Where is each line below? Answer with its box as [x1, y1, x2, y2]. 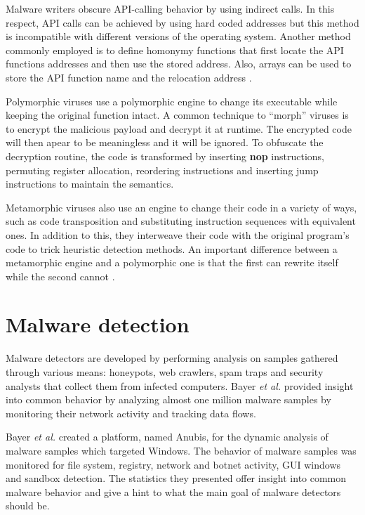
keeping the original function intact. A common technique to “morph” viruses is [6, 107, 349, 122]
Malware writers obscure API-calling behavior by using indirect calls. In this [6, 1, 335, 15]
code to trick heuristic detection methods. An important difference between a [6, 241, 338, 256]
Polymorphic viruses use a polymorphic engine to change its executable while [6, 93, 338, 108]
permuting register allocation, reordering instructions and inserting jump [6, 162, 319, 177]
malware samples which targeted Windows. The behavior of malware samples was [6, 443, 357, 457]
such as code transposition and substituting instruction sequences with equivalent [6, 214, 356, 228]
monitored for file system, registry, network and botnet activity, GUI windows [6, 457, 341, 471]
